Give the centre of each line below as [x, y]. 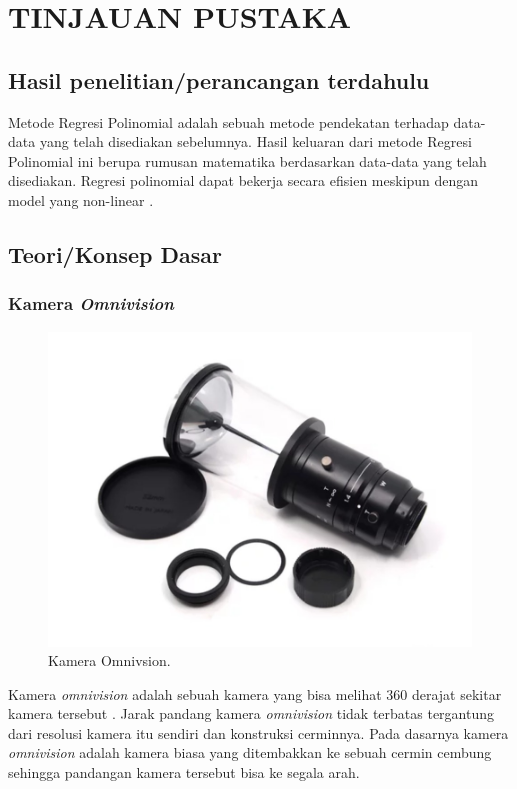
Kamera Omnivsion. [109, 660]
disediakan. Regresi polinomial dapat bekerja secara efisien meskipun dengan [243, 180]
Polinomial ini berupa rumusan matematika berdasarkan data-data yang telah [247, 160]
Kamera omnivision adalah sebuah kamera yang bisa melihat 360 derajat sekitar [255, 693]
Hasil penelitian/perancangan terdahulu [219, 79]
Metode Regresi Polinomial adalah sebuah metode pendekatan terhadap [228, 121]
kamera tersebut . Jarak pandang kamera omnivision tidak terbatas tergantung [251, 713]
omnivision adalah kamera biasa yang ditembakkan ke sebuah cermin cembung [250, 752]
